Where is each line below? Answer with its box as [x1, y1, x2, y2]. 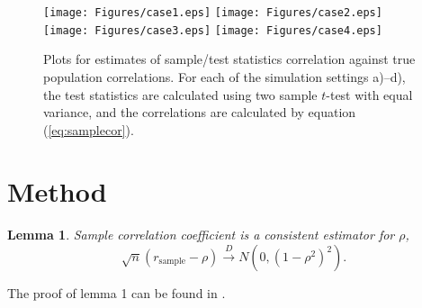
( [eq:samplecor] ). [43, 120, 134, 139]
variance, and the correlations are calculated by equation [43, 103, 356, 122]
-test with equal [326, 85, 413, 104]
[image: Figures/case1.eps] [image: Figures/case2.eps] [43, 6, 382, 19]
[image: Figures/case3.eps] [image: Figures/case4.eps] [43, 23, 382, 37]
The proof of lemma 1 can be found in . [7, 284, 226, 302]
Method [7, 173, 107, 210]
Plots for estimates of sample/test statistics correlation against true [43, 50, 416, 68]
